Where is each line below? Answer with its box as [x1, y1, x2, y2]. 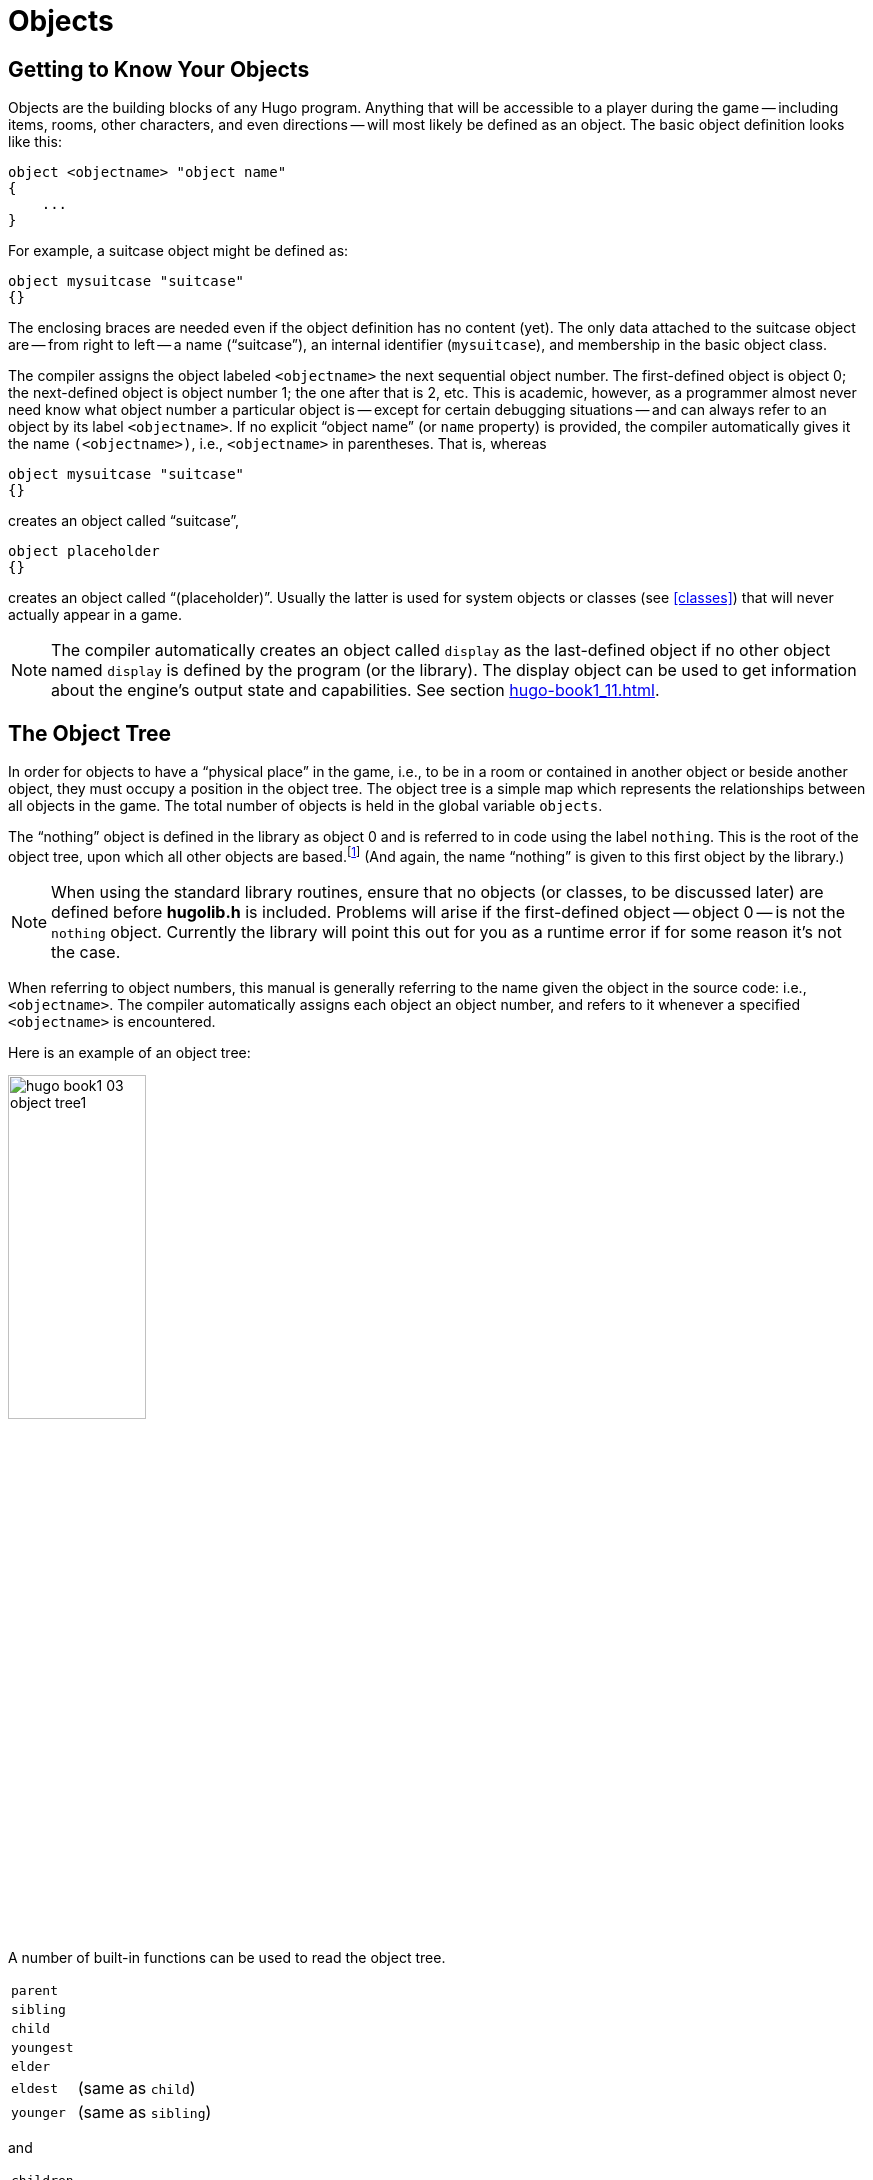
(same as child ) [77, 2078, 196, 2099]
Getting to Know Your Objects [8, 56, 310, 82]
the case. [51, 941, 121, 962]
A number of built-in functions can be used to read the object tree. [8, 1949, 446, 1967]
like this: [8, 133, 62, 151]
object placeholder [8, 543, 160, 560]
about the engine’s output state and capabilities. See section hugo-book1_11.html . [51, 680, 660, 701]
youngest [11, 2040, 74, 2056]
